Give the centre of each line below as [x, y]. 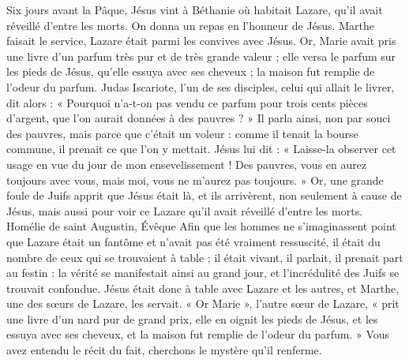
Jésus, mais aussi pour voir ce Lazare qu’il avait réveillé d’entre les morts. [185, 210]
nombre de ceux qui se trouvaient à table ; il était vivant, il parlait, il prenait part [205, 257]
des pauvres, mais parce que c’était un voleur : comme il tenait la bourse [182, 133]
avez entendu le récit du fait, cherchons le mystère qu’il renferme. [164, 350]
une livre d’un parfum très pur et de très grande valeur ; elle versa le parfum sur [201, 56]
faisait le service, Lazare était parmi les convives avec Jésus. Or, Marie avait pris [201, 41]
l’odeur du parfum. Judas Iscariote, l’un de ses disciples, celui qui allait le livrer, [201, 86]
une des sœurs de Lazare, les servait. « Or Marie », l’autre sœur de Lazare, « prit [203, 303]
